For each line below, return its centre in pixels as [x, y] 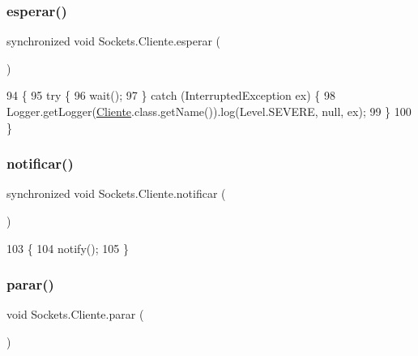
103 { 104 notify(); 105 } [68, 248]
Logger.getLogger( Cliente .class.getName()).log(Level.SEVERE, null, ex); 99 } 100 [209, 111]
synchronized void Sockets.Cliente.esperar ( [114, 41]
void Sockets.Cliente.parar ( [75, 314]
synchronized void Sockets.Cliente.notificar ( [116, 193]
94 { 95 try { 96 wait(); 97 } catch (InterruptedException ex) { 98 [171, 95]
